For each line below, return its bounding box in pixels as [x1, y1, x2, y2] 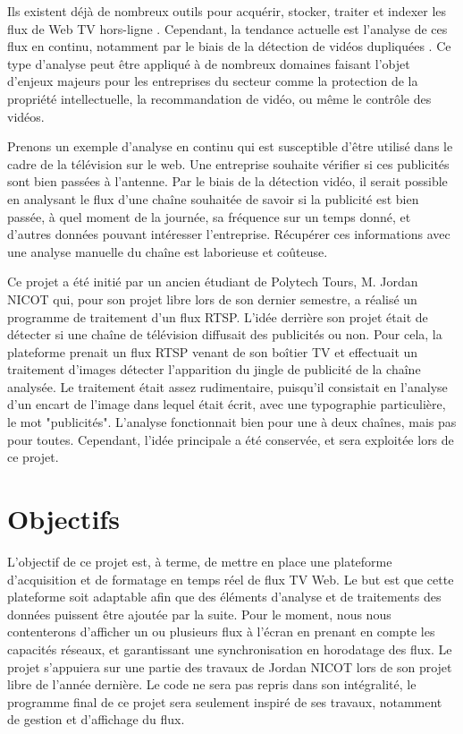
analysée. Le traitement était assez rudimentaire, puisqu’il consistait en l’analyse [7, 377, 448, 396]
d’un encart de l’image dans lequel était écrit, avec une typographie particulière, [7, 395, 446, 414]
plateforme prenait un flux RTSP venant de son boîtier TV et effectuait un [7, 342, 418, 361]
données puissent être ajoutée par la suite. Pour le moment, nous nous [7, 604, 391, 623]
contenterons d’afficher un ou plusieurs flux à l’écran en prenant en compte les [7, 622, 435, 641]
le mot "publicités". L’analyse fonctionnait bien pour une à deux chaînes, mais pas [7, 413, 457, 431]
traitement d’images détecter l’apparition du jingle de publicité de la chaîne [7, 360, 421, 379]
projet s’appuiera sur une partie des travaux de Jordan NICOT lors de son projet [7, 657, 452, 676]
